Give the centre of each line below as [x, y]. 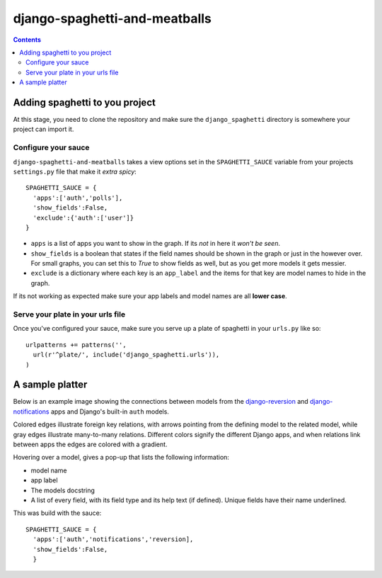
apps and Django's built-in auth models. [110, 412]
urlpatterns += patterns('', [76, 345]
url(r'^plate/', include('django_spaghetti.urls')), [126, 355]
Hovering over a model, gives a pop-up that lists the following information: [121, 458]
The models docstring [63, 490]
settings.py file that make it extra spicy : [75, 171]
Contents [27, 40]
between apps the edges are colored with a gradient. [90, 444]
